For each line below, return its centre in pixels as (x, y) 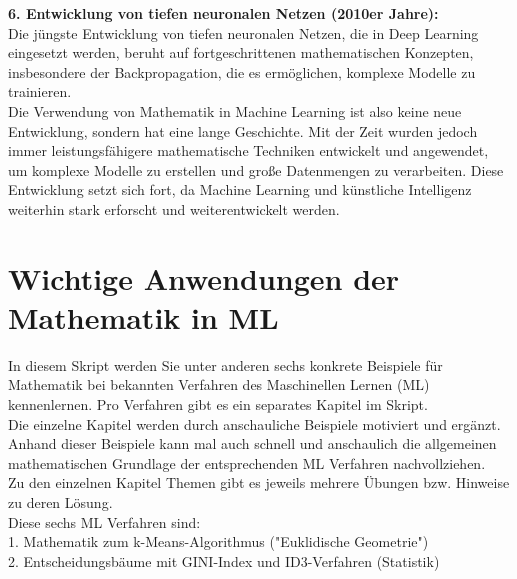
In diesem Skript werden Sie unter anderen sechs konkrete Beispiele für (225, 364)
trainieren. (40, 91)
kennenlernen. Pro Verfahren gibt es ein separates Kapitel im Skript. (218, 404)
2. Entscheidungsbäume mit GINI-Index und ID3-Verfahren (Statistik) (224, 560)
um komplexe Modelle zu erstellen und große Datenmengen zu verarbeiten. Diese (256, 169)
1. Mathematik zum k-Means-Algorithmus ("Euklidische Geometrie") (218, 541)
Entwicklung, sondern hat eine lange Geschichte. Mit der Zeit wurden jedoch (243, 130)
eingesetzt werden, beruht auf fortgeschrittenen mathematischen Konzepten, (241, 52)
